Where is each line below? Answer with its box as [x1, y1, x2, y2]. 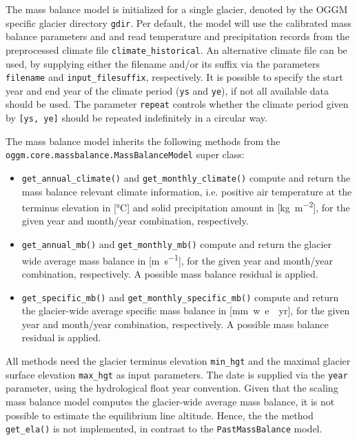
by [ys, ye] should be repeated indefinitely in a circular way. [6, 111, 267, 125]
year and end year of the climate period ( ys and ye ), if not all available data [6, 83, 329, 97]
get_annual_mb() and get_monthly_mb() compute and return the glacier [21, 237, 331, 251]
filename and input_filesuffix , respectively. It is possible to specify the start [6, 70, 343, 84]
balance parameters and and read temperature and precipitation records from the [6, 29, 350, 44]
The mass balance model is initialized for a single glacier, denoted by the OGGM [6, 2, 348, 16]
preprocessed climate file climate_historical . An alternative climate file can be [6, 42, 347, 57]
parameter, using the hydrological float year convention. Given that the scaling [6, 381, 338, 395]
